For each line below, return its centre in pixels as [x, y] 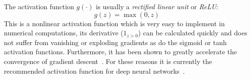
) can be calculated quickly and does [193, 33]
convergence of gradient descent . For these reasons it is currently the [108, 61]
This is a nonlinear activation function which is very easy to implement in [115, 23]
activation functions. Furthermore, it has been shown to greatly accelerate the [121, 52]
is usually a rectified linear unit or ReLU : [157, 6]
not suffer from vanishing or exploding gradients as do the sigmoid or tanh [115, 42]
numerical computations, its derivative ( [64, 33]
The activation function [39, 6]
